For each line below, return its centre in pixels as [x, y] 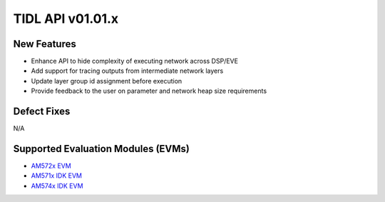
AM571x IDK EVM [56, 176]
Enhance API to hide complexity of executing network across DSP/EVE [135, 61]
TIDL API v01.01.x [66, 19]
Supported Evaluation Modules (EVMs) [102, 149]
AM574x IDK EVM [57, 186]
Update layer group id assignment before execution [107, 81]
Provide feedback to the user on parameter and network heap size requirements [149, 91]
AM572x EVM [51, 166]
